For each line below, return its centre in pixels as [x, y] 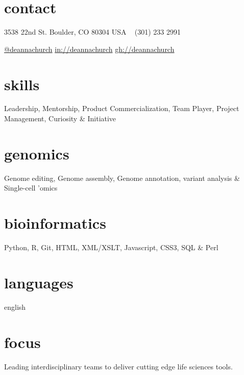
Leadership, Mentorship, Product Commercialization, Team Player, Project [122, 108]
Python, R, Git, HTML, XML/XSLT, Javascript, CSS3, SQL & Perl [111, 247]
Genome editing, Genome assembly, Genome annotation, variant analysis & [122, 178]
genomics [37, 153]
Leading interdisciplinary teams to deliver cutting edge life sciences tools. [118, 366]
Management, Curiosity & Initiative [60, 118]
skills [22, 84]
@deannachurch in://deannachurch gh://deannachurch [89, 49]
